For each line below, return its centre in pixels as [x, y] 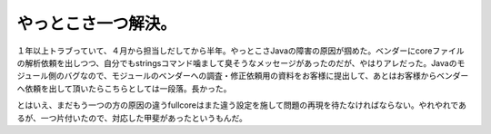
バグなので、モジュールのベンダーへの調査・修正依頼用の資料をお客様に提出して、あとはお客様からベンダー [266, 76]
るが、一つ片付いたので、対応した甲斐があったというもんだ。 [132, 118]
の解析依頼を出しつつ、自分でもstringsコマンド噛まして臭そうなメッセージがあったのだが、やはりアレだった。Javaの [237, 62]
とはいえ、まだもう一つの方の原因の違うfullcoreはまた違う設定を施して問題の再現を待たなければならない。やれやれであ [242, 105]
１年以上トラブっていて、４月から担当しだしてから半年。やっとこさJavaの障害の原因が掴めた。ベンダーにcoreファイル [240, 51]
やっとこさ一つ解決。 [97, 24]
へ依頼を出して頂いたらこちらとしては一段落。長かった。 [124, 88]
